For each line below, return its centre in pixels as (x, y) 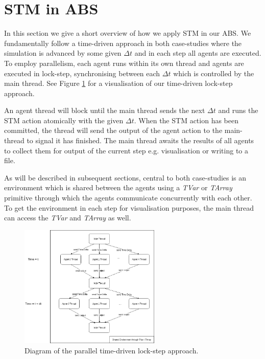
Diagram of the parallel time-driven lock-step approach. (112, 350)
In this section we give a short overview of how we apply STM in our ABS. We (128, 33)
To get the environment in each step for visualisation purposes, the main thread (129, 207)
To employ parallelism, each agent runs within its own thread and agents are (124, 63)
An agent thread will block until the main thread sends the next (105, 110)
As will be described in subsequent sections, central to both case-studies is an (125, 177)
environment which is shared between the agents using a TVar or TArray (118, 187)
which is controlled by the (214, 73)
